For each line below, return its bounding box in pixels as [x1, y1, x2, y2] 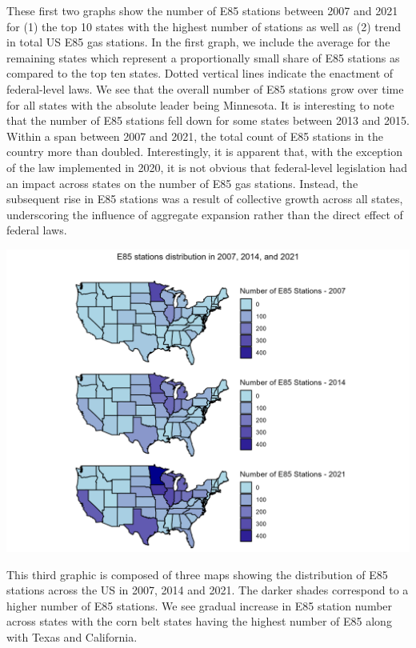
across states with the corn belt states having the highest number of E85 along [6, 613, 392, 630]
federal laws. [6, 222, 67, 238]
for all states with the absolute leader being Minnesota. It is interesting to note [6, 96, 394, 113]
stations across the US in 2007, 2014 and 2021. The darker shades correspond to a [6, 582, 409, 598]
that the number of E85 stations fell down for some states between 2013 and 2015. [6, 112, 410, 129]
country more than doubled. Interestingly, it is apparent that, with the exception [6, 143, 403, 160]
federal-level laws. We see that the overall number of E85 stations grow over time [6, 80, 404, 97]
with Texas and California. [6, 628, 138, 645]
